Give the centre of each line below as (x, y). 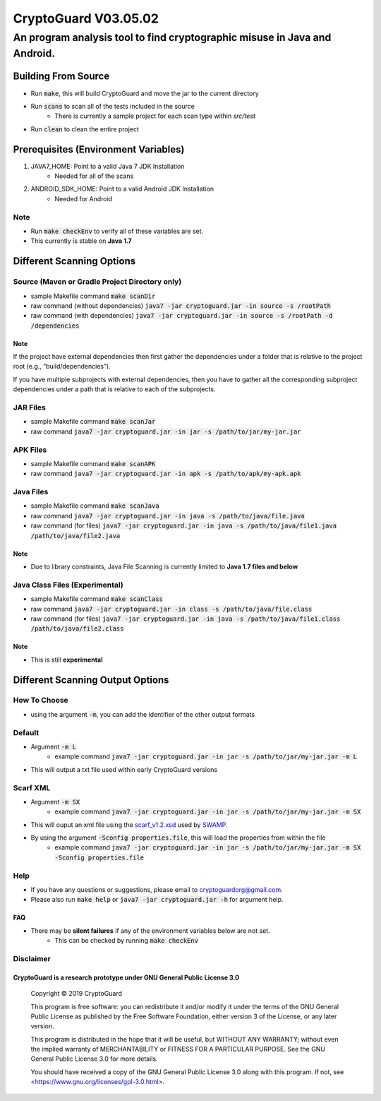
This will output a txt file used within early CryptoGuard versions (124, 769)
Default (26, 732)
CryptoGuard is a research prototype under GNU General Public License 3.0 (126, 977)
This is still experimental (67, 660)
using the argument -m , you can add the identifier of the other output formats (143, 714)
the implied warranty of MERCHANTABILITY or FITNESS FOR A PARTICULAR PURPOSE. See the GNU (178, 1049)
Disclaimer (32, 958)
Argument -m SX (55, 802)
